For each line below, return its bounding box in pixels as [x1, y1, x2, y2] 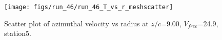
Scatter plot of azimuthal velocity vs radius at [4, 18, 149, 28]
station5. [4, 28, 31, 38]
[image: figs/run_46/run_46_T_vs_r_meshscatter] [4, 4, 173, 11]
